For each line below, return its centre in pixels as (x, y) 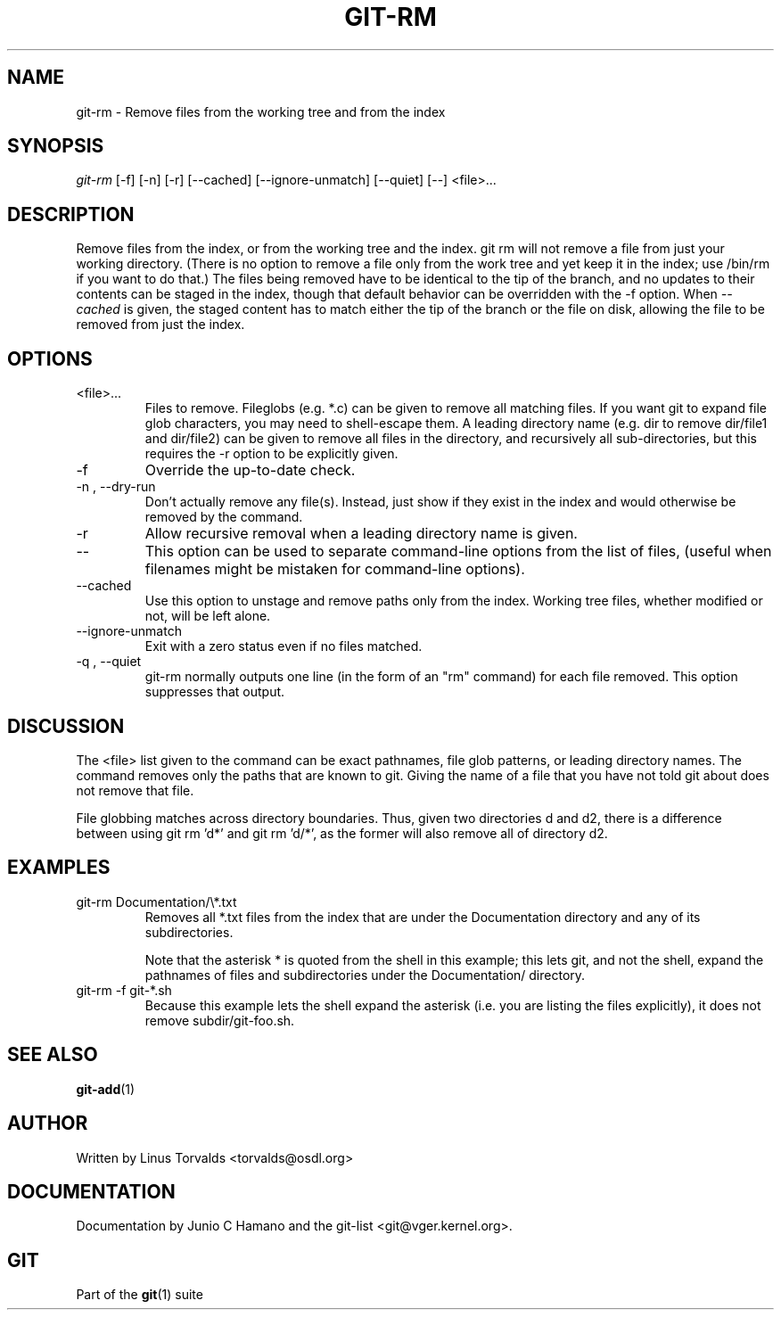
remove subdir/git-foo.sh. (220, 1020)
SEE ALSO (53, 1055)
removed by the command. (224, 517)
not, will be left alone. (208, 616)
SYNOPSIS (56, 146)
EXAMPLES (59, 868)
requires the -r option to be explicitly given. (271, 454)
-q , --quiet (109, 662)
